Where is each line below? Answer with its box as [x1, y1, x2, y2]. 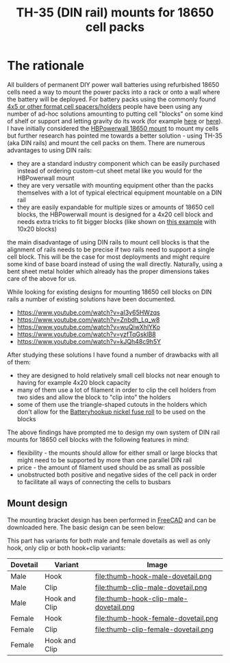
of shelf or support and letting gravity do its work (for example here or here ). [7, 116, 223, 125]
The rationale [7, 58, 84, 73]
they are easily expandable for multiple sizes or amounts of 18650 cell [16, 203, 214, 211]
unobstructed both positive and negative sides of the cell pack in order [16, 471, 217, 479]
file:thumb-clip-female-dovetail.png [94, 625, 214, 634]
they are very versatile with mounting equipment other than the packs [16, 181, 214, 189]
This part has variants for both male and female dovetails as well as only [7, 536, 211, 545]
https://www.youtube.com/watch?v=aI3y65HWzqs [16, 308, 160, 316]
